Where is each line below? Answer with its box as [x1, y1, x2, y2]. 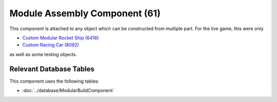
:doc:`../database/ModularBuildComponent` [22, 87, 114, 94]
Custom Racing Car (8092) [22, 42, 80, 48]
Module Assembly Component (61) [9, 8, 161, 19]
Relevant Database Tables [9, 64, 95, 73]
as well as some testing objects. [9, 51, 77, 57]
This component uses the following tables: [9, 78, 100, 84]
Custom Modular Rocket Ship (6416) [22, 35, 99, 41]
